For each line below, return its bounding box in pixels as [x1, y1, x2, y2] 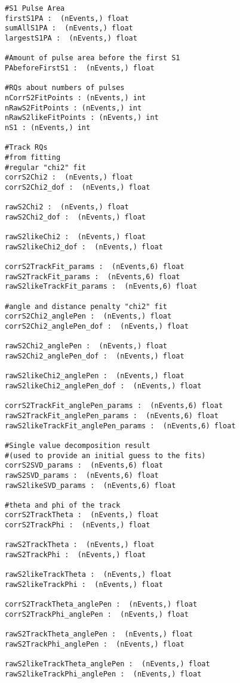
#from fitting [5, 153, 61, 162]
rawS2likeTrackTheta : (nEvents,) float [5, 570, 172, 579]
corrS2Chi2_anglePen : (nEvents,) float [5, 312, 172, 321]
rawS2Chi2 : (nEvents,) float [5, 203, 129, 212]
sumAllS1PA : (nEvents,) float [5, 24, 133, 33]
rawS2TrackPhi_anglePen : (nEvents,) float [5, 640, 184, 648]
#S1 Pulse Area [5, 4, 65, 13]
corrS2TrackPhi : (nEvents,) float [5, 521, 150, 530]
